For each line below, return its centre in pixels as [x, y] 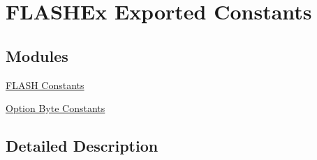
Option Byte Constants [56, 108]
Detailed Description [82, 146]
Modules [37, 55]
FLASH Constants [45, 85]
